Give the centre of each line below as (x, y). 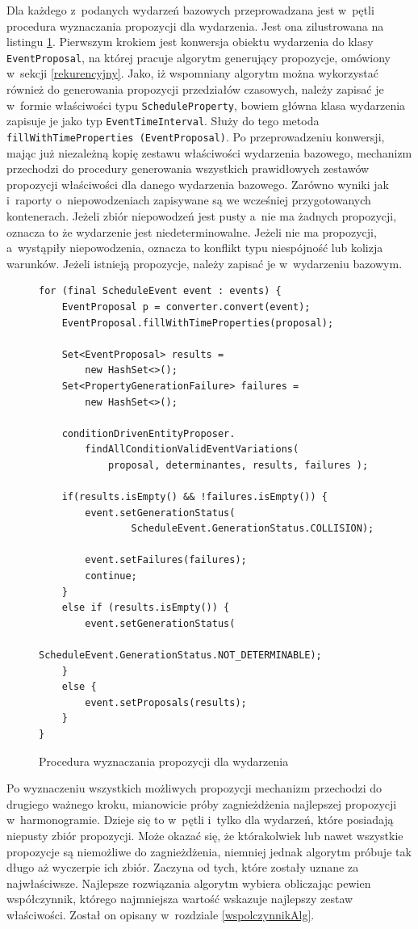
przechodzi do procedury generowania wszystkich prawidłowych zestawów (188, 168)
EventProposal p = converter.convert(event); (186, 307)
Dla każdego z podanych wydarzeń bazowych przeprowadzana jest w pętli (190, 10)
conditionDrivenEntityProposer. (148, 433)
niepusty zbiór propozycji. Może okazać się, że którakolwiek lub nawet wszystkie (205, 835)
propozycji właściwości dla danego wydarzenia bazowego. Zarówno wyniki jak (198, 184)
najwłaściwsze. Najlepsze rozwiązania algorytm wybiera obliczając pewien (189, 883)
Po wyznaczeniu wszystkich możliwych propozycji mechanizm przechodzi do (194, 788)
